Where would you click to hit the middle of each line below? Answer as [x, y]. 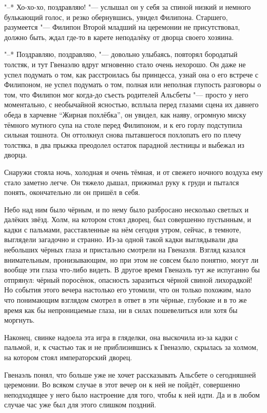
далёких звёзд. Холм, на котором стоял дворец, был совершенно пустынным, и [128, 219]
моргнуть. [20, 320]
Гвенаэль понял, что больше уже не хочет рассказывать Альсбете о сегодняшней [130, 374]
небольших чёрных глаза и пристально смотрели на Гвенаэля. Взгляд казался [125, 250]
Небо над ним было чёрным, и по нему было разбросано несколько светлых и [127, 209]
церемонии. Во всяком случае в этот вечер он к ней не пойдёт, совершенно [122, 385]
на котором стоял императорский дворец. [68, 357]
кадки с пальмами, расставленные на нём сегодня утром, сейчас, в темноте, [123, 229]
